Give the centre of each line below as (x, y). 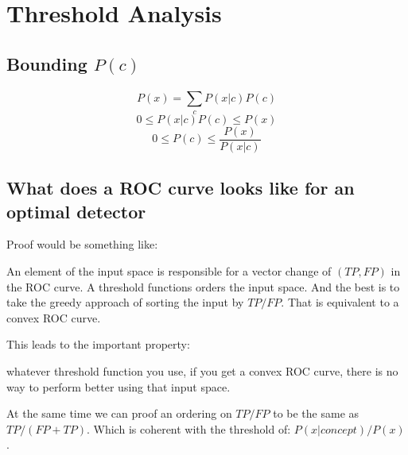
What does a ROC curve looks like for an (181, 188)
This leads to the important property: (98, 344)
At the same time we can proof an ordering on (119, 413)
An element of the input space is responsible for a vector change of (169, 271)
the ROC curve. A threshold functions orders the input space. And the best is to (203, 286)
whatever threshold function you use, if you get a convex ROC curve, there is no (202, 370)
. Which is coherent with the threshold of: (188, 428)
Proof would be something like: (82, 244)
